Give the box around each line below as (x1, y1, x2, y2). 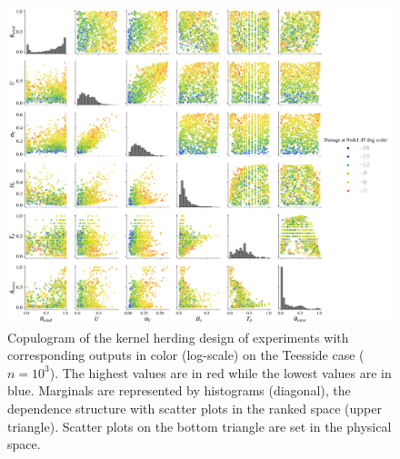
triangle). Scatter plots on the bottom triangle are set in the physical (7, 416, 392, 435)
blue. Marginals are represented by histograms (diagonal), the (7, 381, 351, 400)
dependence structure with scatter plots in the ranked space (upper (7, 399, 382, 418)
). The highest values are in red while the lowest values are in (49, 363, 392, 382)
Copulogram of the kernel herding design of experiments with (7, 327, 349, 346)
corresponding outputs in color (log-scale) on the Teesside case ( (7, 345, 365, 364)
